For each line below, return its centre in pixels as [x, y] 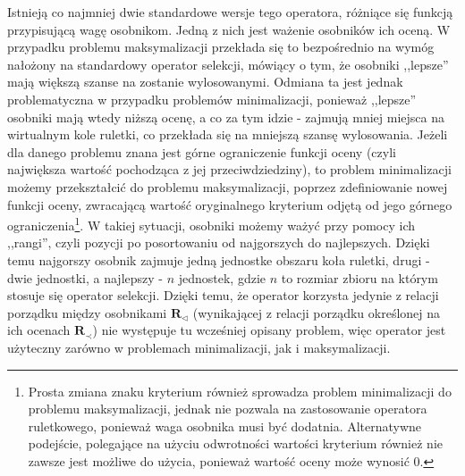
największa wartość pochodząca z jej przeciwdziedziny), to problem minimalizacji [229, 169]
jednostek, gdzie [222, 277]
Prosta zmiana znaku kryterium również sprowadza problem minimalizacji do [240, 391]
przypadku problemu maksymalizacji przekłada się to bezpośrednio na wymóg [221, 47]
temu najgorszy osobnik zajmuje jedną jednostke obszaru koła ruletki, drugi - [219, 259]
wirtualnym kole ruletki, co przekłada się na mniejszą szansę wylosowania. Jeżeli [228, 134]
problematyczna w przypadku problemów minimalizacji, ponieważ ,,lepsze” [212, 99]
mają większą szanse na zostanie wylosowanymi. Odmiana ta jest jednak [205, 82]
